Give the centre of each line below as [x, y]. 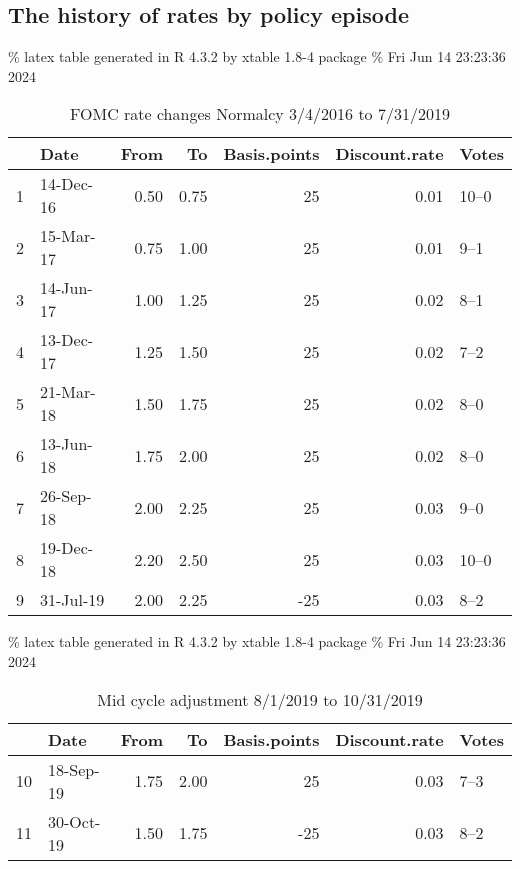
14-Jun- [66, 288]
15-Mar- [68, 236]
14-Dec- [67, 184]
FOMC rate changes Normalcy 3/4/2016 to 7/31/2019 [260, 114]
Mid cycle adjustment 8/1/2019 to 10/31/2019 [260, 699]
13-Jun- [66, 444]
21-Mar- [68, 392]
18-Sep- [74, 769]
